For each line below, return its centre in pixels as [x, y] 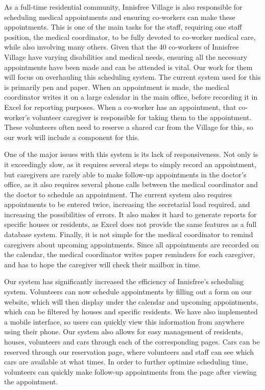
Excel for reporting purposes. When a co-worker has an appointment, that [120, 107]
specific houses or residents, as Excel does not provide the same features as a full [130, 224]
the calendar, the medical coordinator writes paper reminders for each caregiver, [130, 254]
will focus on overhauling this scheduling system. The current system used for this [132, 77]
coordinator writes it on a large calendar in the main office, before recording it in [131, 97]
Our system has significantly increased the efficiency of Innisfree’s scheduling [124, 281]
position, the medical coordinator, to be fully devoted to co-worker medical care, [130, 37]
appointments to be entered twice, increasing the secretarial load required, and [127, 204]
